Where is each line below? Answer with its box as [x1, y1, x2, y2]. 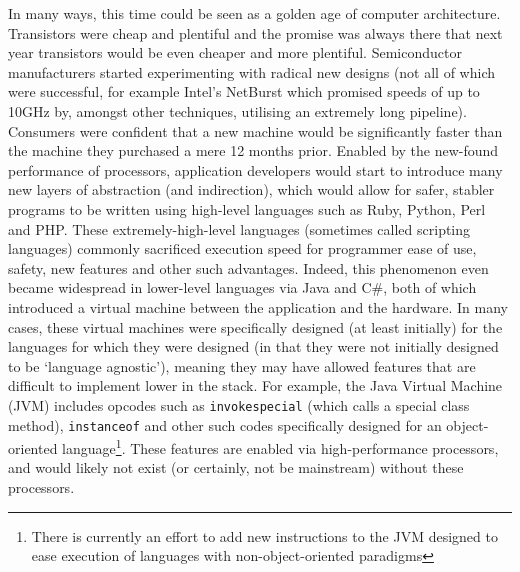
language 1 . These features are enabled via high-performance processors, [62, 435, 499, 458]
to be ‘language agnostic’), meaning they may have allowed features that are [8, 355, 476, 376]
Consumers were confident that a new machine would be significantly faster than [8, 120, 503, 141]
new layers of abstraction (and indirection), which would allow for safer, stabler [8, 179, 495, 200]
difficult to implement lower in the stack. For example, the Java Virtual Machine [8, 375, 503, 396]
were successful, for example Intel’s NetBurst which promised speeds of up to [8, 81, 480, 102]
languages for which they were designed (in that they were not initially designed [8, 336, 499, 357]
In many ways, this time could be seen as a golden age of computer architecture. [8, 3, 501, 23]
